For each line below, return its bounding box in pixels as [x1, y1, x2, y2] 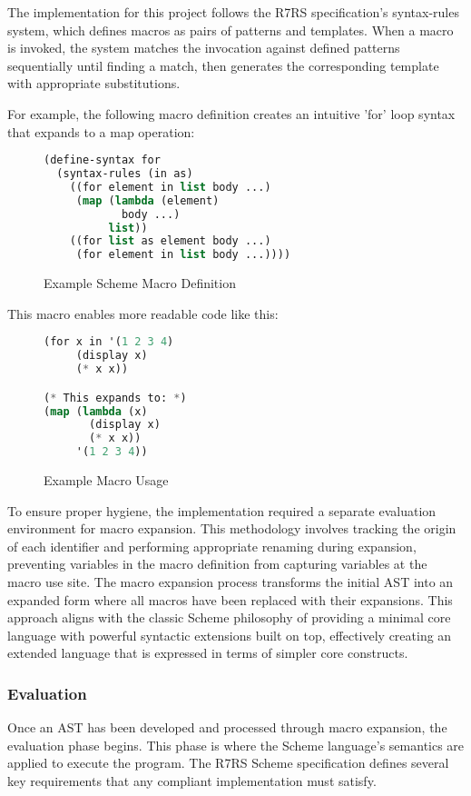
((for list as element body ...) [69, 234, 271, 248]
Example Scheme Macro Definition [44, 274, 236, 293]
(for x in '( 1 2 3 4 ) [44, 335, 174, 349]
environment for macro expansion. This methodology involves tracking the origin [7, 519, 456, 538]
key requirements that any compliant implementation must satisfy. [7, 771, 377, 790]
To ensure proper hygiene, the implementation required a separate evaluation [7, 501, 437, 520]
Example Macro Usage [44, 471, 169, 489]
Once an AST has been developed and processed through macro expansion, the [7, 718, 447, 737]
